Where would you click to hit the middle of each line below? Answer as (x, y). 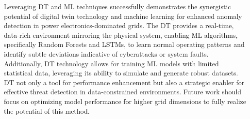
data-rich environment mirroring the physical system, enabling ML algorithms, (121, 35)
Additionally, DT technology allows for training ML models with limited (111, 63)
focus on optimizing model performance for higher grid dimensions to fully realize (125, 101)
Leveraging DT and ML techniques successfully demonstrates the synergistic (117, 6)
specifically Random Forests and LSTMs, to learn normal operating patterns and (124, 44)
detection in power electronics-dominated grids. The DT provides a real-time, (119, 25)
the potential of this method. (47, 111)
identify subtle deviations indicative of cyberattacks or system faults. (106, 53)
